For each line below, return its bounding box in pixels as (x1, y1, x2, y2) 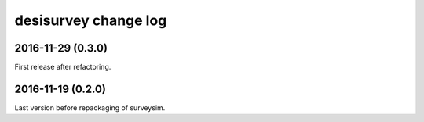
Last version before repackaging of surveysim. (14, 102, 166, 113)
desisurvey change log (14, 12, 167, 29)
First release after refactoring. (14, 63, 111, 72)
